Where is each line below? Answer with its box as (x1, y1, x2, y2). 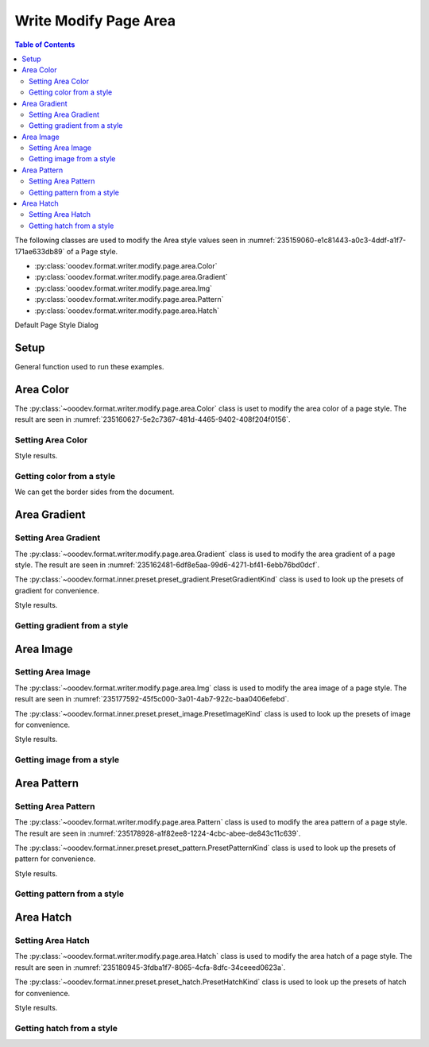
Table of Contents (14, 40, 75, 49)
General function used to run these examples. (14, 361, 164, 371)
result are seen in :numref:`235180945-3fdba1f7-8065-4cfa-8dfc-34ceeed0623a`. (14, 962, 286, 972)
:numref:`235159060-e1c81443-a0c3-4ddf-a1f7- (247, 235, 407, 245)
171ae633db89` (14, 246, 65, 256)
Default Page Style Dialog (14, 320, 99, 330)
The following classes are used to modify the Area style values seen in (14, 235, 246, 245)
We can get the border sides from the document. (14, 487, 175, 496)
